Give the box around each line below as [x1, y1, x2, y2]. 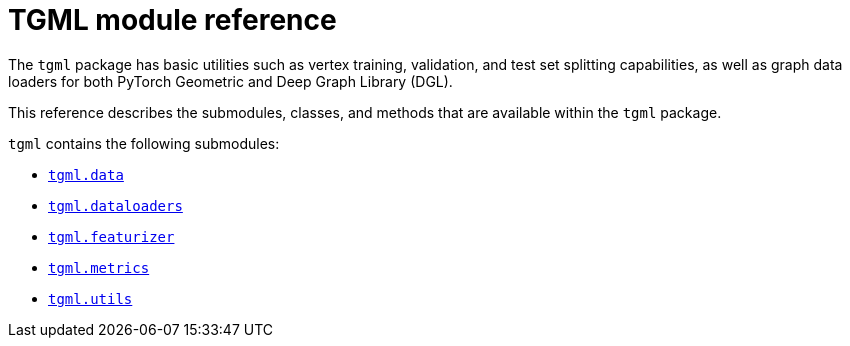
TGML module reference [8, 3, 337, 37]
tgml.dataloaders [48, 197, 183, 214]
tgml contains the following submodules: [8, 134, 280, 152]
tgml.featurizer [48, 228, 175, 245]
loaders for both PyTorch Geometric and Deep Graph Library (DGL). [8, 72, 453, 90]
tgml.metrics [48, 259, 150, 276]
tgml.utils [48, 290, 133, 307]
